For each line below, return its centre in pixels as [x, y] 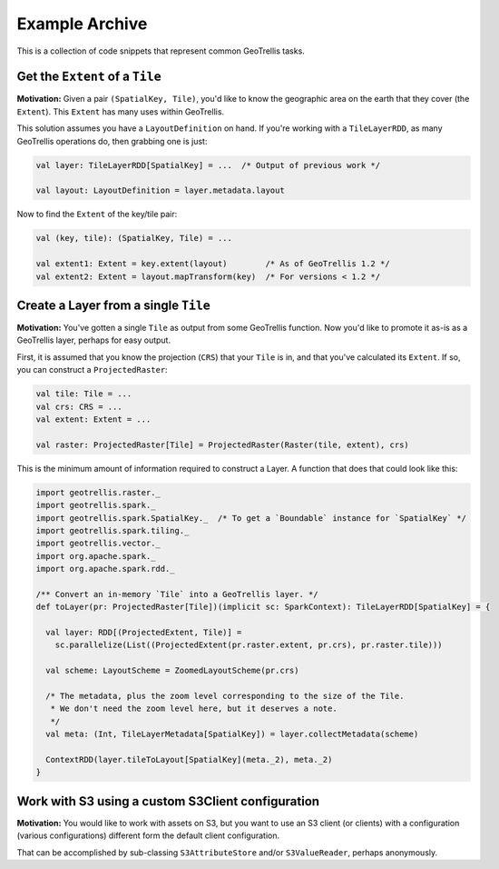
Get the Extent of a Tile [89, 77]
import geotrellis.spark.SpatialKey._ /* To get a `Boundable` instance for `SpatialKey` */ [251, 518]
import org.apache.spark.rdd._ [106, 569]
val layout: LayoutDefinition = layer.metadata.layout [160, 190]
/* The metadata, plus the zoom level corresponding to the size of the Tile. [225, 696]
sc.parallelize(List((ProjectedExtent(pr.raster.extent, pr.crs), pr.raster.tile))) [249, 645]
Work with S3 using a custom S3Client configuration [168, 801]
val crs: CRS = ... [79, 406]
